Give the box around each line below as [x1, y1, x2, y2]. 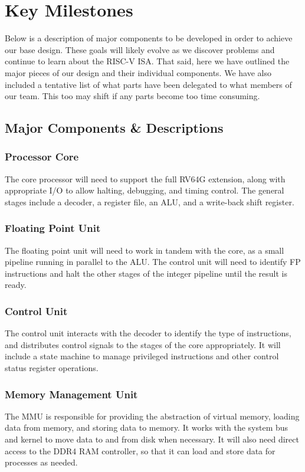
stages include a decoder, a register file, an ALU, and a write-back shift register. [5, 195, 294, 208]
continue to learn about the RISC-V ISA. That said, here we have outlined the [5, 55, 290, 67]
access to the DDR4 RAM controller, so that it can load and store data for [5, 444, 276, 457]
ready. [5, 278, 27, 291]
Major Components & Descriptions [5, 119, 224, 137]
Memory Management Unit [5, 386, 138, 401]
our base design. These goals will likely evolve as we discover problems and [5, 43, 275, 55]
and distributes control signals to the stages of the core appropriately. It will [5, 338, 281, 350]
